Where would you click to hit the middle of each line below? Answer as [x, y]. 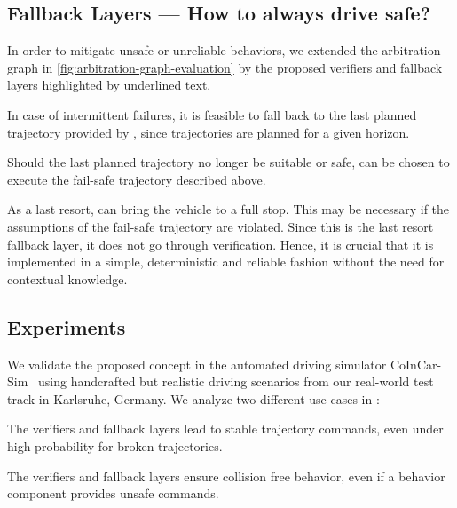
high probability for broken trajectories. [115, 445]
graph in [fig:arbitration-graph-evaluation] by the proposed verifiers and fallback [225, 67]
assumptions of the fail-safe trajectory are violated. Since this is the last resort [221, 226]
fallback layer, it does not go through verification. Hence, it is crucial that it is [221, 244]
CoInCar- [416, 364]
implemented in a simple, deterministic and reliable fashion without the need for [226, 262]
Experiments [67, 326]
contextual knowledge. [67, 278]
